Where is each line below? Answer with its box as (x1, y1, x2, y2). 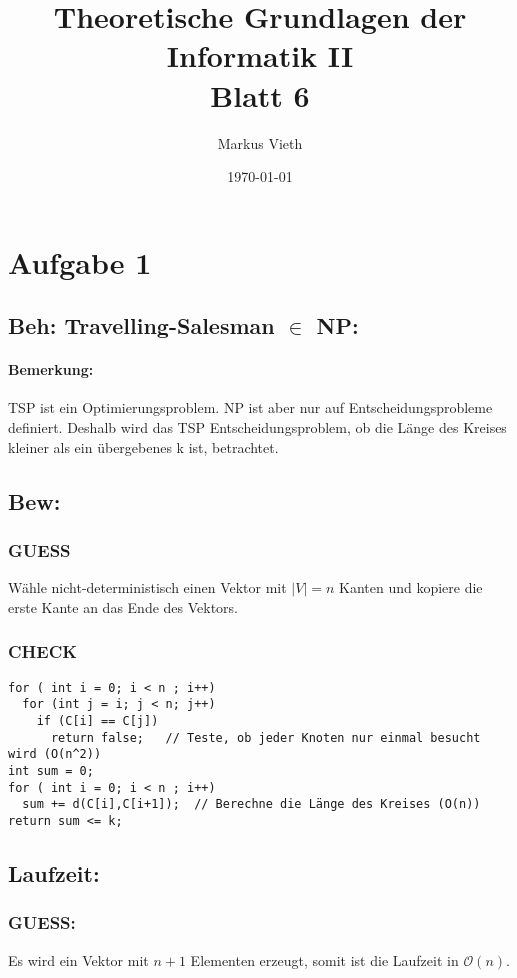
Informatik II (166, 35, 354, 76)
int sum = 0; (8, 763, 94, 778)
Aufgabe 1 (8, 241, 152, 282)
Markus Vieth (217, 132, 303, 153)
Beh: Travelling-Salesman (8, 310, 275, 341)
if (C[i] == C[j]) (36, 713, 159, 728)
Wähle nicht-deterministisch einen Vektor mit (8, 577, 287, 598)
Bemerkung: (8, 359, 94, 380)
